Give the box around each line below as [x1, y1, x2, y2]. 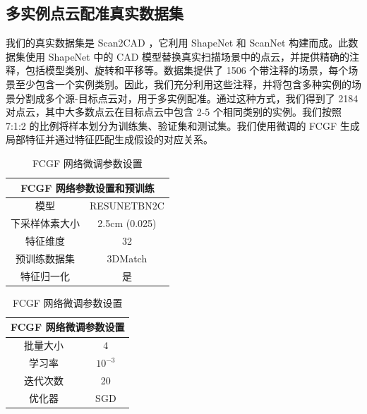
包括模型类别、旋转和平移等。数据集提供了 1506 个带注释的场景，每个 [25, 63, 349, 78]
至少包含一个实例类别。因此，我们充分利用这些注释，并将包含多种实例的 [15, 76, 351, 91]
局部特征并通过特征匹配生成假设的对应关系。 [6, 132, 213, 147]
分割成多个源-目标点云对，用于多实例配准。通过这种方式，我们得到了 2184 [15, 90, 359, 105]
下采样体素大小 [11, 216, 80, 231]
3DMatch [107, 250, 148, 265]
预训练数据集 [16, 250, 75, 265]
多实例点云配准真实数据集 [6, 2, 183, 24]
